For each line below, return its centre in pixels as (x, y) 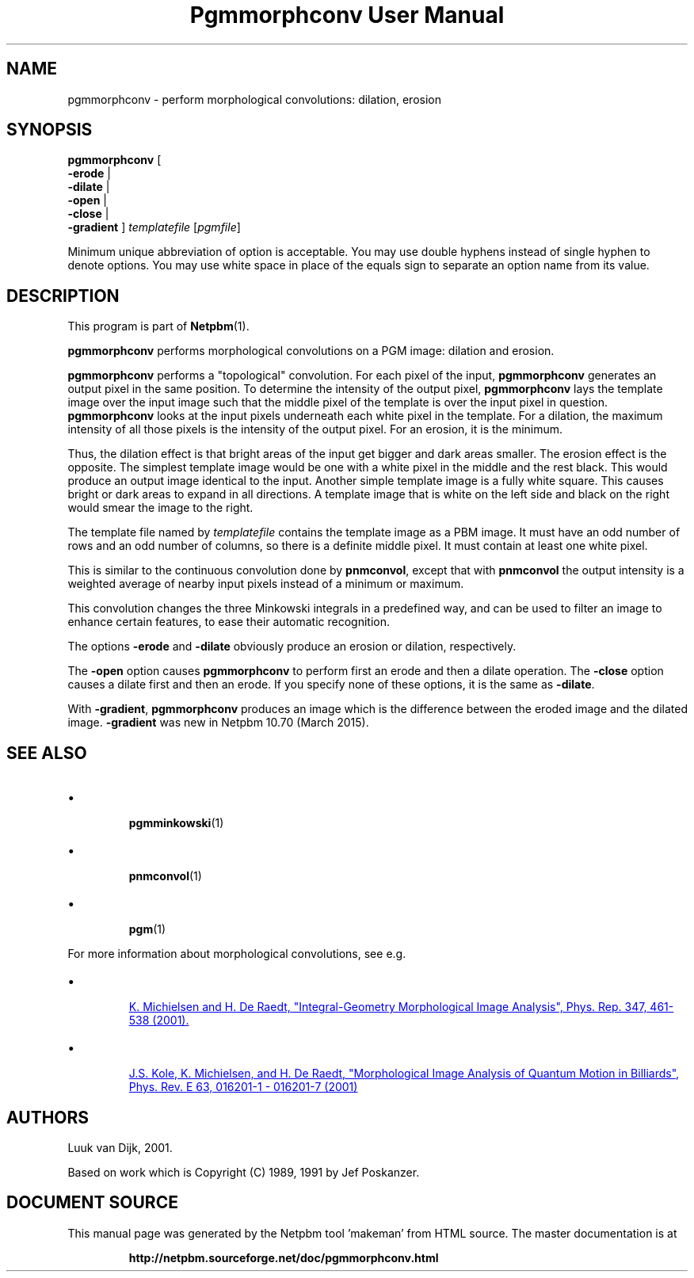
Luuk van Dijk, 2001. (120, 1147)
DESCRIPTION (63, 296)
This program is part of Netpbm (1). (158, 326)
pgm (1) (147, 929)
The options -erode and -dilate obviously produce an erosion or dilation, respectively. (292, 647)
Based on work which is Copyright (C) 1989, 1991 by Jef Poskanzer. (244, 1172)
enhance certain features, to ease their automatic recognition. (229, 622)
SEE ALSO (47, 753)
